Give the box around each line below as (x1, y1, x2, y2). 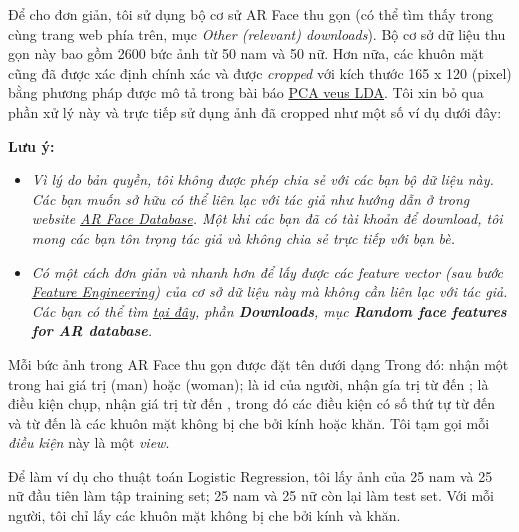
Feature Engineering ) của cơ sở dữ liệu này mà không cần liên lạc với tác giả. (31, 281, 508, 302)
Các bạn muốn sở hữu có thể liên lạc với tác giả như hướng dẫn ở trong (31, 188, 470, 209)
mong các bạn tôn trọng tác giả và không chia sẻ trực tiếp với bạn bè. (31, 227, 456, 248)
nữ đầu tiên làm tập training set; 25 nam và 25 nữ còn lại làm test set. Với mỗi (8, 485, 494, 506)
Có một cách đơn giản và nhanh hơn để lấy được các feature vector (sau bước (31, 261, 504, 282)
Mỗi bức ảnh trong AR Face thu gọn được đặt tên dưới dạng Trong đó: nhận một (8, 353, 509, 374)
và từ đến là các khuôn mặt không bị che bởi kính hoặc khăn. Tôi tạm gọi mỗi (8, 412, 490, 433)
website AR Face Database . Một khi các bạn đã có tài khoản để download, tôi (31, 208, 503, 229)
